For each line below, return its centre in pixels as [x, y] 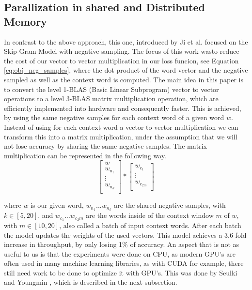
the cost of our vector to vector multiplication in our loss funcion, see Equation [121, 60]
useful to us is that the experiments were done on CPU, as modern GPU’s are [120, 253]
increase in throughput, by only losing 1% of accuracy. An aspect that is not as [122, 244]
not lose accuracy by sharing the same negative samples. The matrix [105, 146]
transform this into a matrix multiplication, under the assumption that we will [121, 136]
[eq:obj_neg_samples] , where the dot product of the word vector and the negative [126, 70]
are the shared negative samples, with [170, 205]
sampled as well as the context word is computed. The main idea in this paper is [124, 79]
